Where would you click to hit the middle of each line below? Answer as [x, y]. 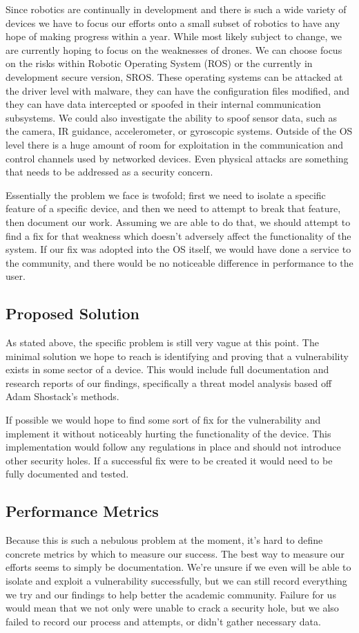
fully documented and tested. [67, 474]
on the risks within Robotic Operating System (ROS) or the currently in [159, 63]
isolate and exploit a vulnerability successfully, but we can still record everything [176, 580]
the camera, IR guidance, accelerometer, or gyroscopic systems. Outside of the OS [179, 131]
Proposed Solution [72, 313]
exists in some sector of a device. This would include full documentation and [167, 369]
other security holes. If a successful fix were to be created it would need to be [169, 460]
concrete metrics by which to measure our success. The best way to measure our [175, 553]
